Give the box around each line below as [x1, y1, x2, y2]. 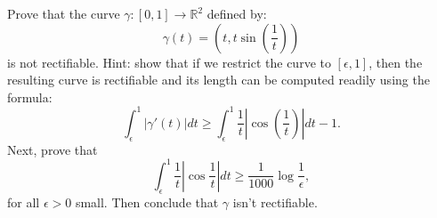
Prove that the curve [7, 4, 120, 22]
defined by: [206, 4, 267, 22]
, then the [368, 52, 423, 71]
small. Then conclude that [75, 192, 219, 211]
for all [7, 192, 40, 211]
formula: [7, 87, 53, 106]
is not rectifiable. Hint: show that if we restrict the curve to [7, 52, 331, 71]
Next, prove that [7, 140, 98, 158]
